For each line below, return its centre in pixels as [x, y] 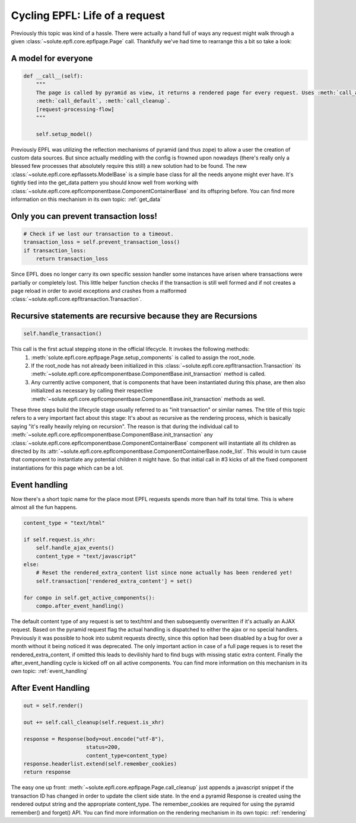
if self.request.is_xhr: [60, 539]
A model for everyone [52, 58]
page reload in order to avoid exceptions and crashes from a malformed [99, 291]
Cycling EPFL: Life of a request [88, 15]
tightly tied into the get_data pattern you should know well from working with [105, 183]
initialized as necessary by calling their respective [92, 391]
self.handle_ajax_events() [75, 548]
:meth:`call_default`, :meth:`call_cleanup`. [103, 101]
